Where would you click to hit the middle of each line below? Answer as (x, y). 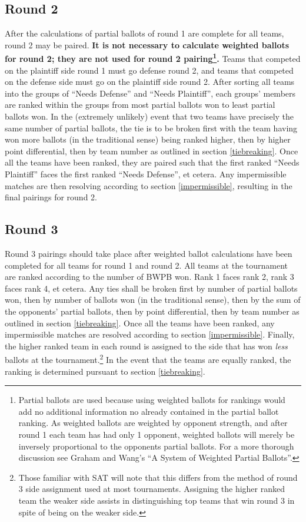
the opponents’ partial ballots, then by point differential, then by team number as (152, 311)
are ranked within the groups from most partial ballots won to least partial (140, 105)
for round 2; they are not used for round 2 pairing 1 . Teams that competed (153, 58)
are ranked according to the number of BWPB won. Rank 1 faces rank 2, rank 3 (149, 277)
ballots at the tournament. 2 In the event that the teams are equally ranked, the (148, 359)
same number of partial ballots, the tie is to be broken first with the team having (151, 128)
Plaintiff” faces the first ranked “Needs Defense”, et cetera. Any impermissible (146, 174)
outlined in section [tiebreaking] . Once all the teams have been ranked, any (140, 323)
